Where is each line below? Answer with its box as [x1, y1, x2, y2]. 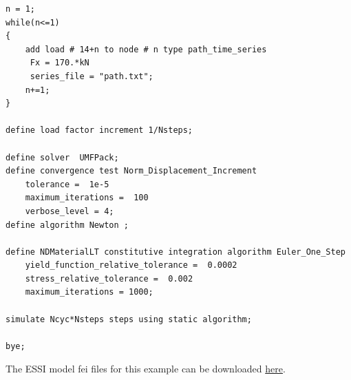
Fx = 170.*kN [30, 58, 89, 68]
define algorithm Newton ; [6, 220, 129, 230]
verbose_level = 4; [25, 206, 114, 216]
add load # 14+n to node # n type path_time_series [25, 44, 267, 54]
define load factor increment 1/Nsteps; [6, 125, 193, 136]
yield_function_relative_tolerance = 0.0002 [25, 260, 237, 271]
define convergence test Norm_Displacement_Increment [6, 166, 257, 176]
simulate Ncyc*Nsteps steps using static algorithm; [6, 314, 252, 324]
